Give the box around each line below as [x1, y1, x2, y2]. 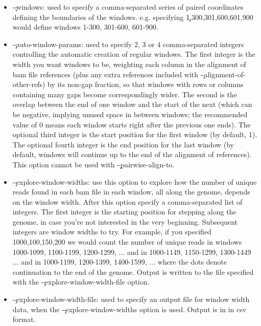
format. [12, 314, 36, 324]
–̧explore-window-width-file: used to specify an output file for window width [12, 294, 250, 305]
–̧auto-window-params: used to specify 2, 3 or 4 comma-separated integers [12, 38, 244, 49]
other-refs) [12, 79, 45, 90]
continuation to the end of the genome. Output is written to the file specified [12, 266, 254, 277]
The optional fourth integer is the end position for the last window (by [12, 139, 234, 149]
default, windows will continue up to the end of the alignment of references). [12, 149, 252, 160]
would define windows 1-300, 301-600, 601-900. [12, 21, 158, 32]
